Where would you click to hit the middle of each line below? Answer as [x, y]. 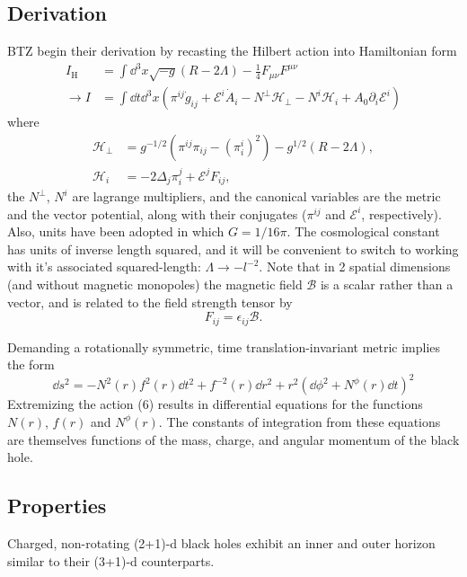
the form [31, 364]
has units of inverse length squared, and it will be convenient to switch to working [233, 249]
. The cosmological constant [363, 231]
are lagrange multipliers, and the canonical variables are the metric [256, 196]
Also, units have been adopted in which [116, 231]
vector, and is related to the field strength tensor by [150, 302]
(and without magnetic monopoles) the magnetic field [155, 284]
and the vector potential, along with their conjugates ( [157, 213]
